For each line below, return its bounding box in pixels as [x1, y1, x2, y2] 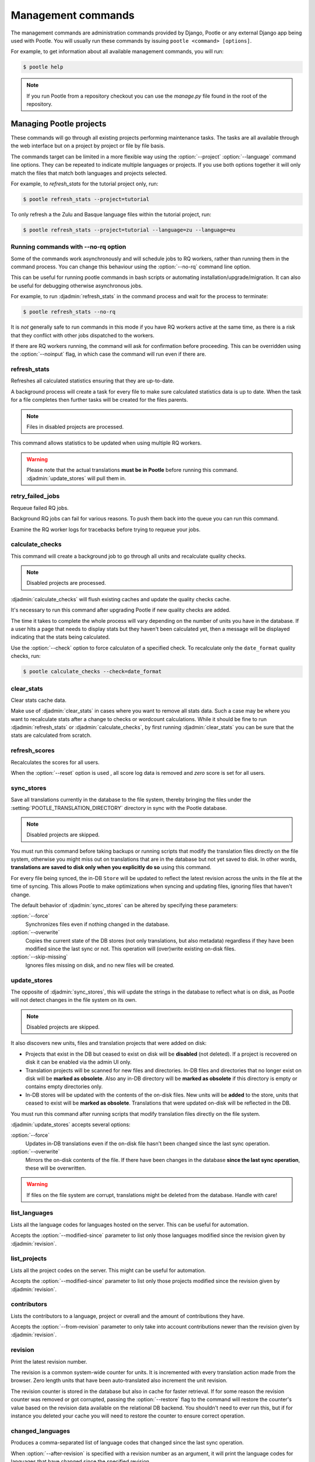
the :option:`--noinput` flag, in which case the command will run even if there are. [10, 351, 206, 358]
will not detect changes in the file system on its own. [10, 996, 137, 1004]
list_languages [10, 1209, 54, 1217]
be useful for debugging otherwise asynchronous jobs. [10, 282, 143, 289]
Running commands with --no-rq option [10, 243, 127, 251]
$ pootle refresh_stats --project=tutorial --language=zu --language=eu [23, 226, 236, 233]
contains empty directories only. [25, 1083, 103, 1090]
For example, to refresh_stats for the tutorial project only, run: [10, 180, 159, 187]
